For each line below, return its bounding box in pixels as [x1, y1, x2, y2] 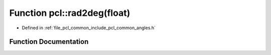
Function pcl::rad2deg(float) [9, 7, 130, 18]
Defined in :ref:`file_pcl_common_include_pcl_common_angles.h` [22, 25, 156, 31]
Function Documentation [9, 38, 89, 46]
